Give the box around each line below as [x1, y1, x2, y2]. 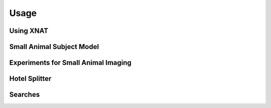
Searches [9, 90, 40, 99]
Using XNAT [9, 26, 49, 35]
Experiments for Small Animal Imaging [9, 58, 131, 67]
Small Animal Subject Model [9, 42, 99, 51]
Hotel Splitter [9, 74, 52, 83]
